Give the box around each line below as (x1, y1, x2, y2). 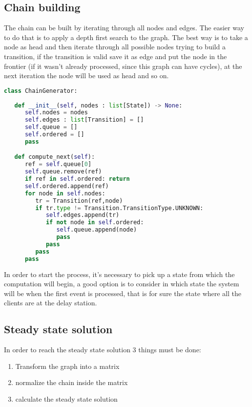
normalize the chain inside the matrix (15, 377, 128, 387)
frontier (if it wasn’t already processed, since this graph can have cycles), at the (4, 61, 242, 71)
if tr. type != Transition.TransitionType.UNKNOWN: (35, 204, 204, 212)
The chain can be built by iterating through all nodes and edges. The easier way (4, 22, 244, 33)
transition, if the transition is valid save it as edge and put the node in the (4, 51, 227, 61)
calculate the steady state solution (15, 393, 118, 404)
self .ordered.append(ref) (24, 182, 109, 190)
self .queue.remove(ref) (24, 168, 102, 175)
